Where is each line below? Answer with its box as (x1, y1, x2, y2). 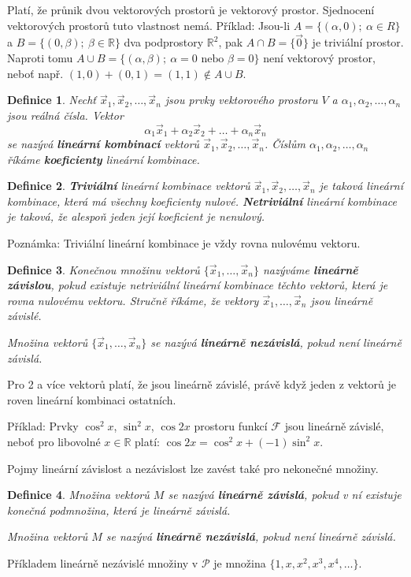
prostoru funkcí (194, 418, 268, 434)
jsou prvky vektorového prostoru (165, 91, 318, 108)
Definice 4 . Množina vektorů (7, 486, 150, 503)
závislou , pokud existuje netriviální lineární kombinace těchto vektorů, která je (7, 277, 388, 293)
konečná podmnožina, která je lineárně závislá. (7, 501, 231, 518)
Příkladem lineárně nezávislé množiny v (7, 554, 198, 571)
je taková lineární (319, 177, 404, 194)
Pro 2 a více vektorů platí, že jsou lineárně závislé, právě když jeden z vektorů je (7, 376, 397, 393)
